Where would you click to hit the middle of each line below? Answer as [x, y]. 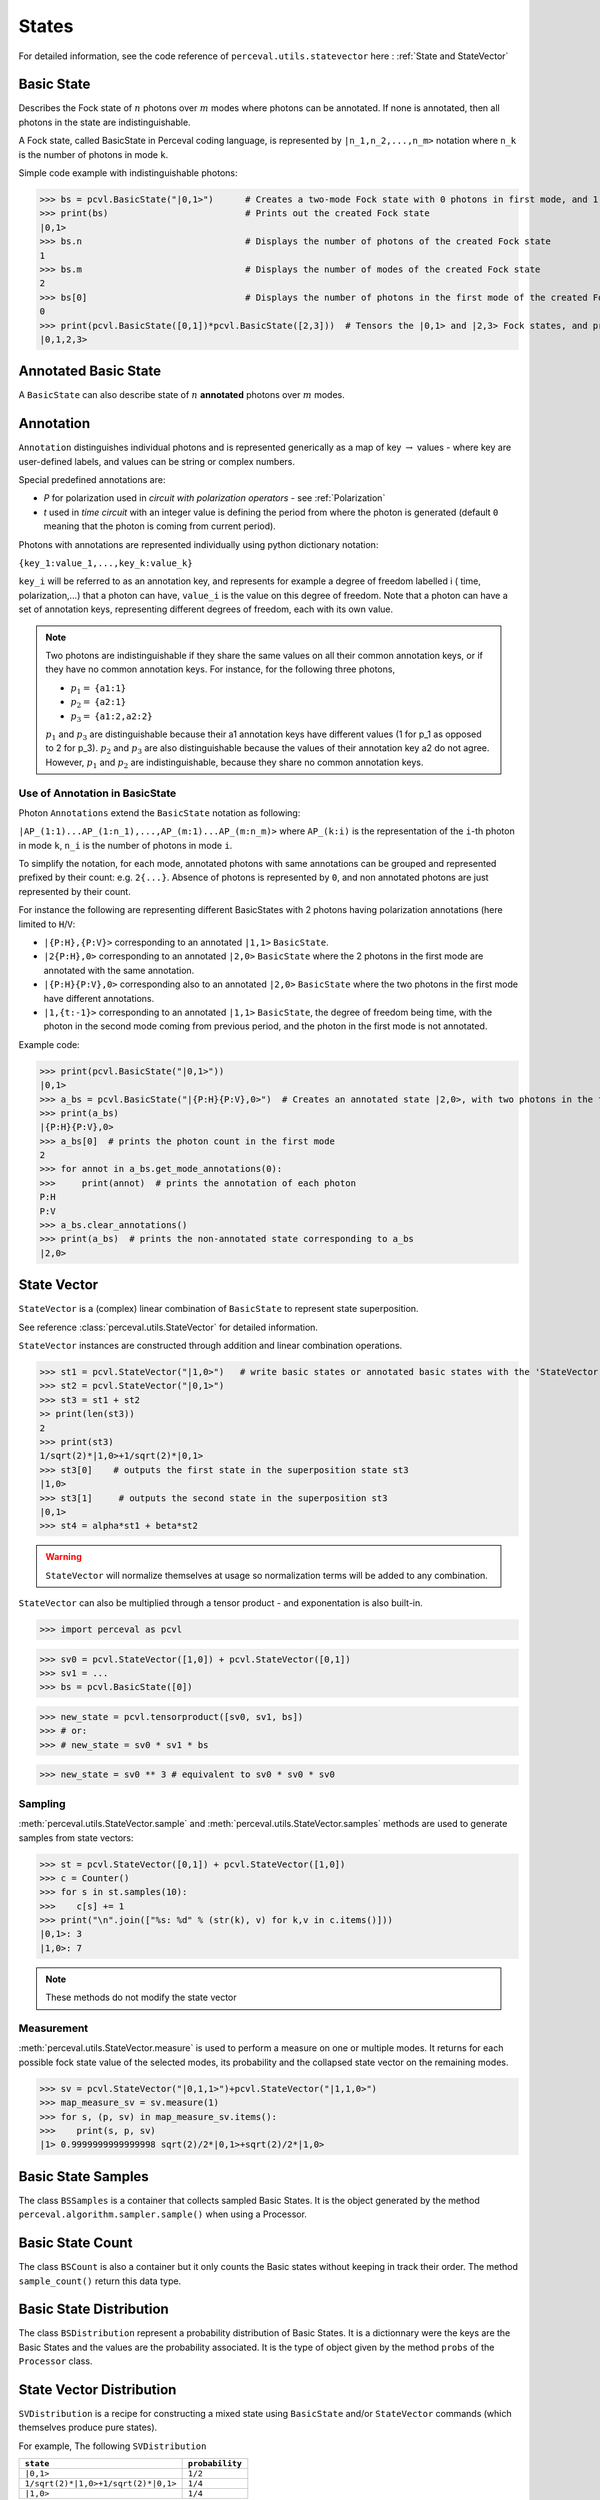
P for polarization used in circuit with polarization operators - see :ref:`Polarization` [214, 498]
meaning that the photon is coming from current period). [160, 526]
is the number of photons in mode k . [93, 154]
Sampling [42, 1803]
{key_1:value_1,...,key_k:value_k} [106, 563]
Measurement [53, 2028]
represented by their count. [75, 891]
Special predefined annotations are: [92, 480]
